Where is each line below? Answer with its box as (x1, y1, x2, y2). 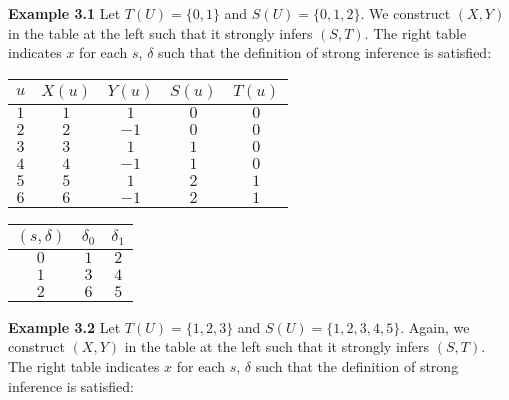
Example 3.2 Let (8, 316, 121, 337)
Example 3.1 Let (8, 3, 121, 23)
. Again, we (400, 316, 470, 337)
